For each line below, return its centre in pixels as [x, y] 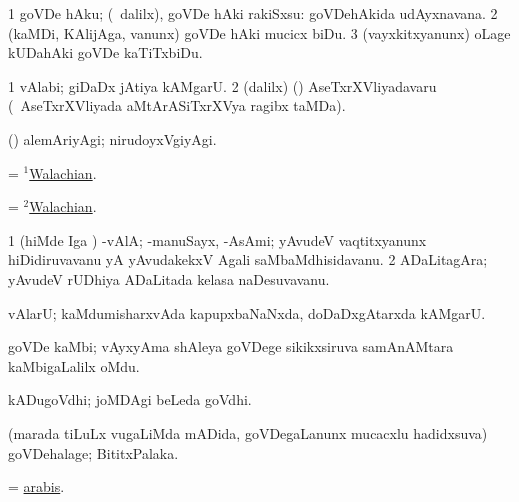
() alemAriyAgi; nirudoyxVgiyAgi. [112, 138]
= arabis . [36, 486]
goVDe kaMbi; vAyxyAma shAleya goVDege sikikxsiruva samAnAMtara [231, 346]
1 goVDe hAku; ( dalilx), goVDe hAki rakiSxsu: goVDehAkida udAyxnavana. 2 [253, 13]
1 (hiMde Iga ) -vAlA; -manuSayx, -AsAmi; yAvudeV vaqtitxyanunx [217, 239]
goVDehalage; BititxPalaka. [93, 452]
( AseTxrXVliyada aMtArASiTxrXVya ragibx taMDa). [177, 105]
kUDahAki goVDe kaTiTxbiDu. [105, 52]
